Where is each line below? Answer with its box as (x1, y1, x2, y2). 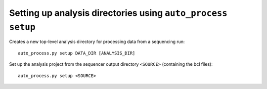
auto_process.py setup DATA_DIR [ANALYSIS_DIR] (18, 50, 135, 56)
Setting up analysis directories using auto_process (9, 7, 227, 18)
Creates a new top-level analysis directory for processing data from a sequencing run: (9, 39, 185, 44)
